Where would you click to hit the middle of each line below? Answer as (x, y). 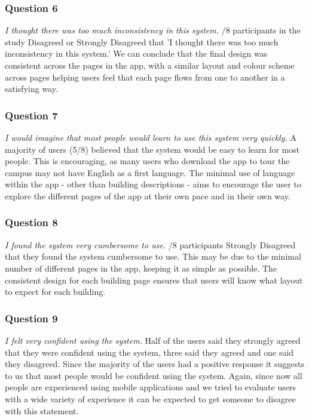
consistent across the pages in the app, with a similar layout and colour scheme (150, 65)
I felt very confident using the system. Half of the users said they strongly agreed (153, 340)
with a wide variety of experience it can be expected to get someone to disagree (150, 398)
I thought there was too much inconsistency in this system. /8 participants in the (153, 30)
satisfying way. (31, 89)
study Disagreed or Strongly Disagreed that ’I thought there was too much (142, 41)
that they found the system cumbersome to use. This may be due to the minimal (153, 256)
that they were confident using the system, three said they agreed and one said (149, 352)
